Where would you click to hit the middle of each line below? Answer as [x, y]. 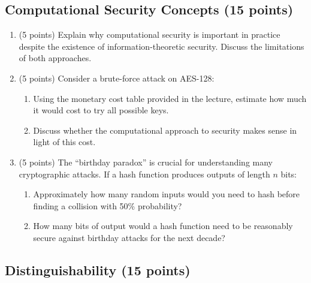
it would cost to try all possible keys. [101, 110]
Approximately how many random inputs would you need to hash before [167, 194]
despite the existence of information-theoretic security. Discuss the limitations [161, 46]
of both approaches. [55, 58]
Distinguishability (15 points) [98, 270]
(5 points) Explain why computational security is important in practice [150, 34]
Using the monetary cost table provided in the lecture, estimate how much [170, 98]
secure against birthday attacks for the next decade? [129, 237]
